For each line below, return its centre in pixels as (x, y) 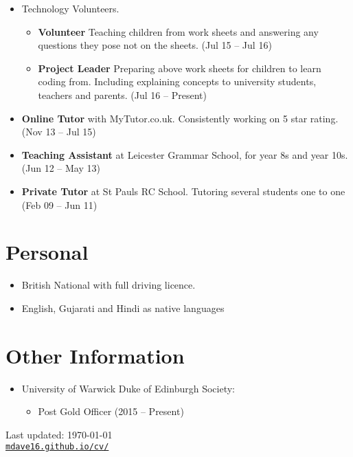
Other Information (95, 355)
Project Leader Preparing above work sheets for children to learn (180, 68)
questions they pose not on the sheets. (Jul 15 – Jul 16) (155, 45)
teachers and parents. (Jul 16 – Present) (122, 94)
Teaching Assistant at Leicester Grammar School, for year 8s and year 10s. (185, 154)
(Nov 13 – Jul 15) (59, 132)
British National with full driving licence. (109, 285)
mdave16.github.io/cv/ (57, 447)
